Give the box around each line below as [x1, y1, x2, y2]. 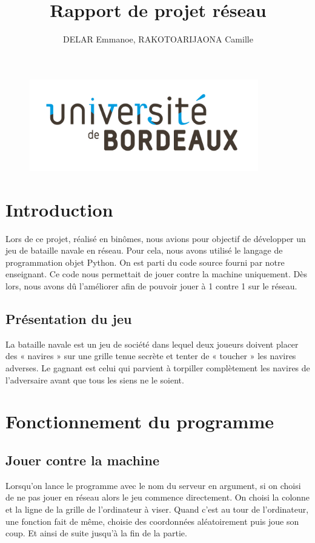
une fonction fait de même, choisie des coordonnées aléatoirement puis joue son [5, 514, 299, 527]
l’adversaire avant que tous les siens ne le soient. [5, 373, 184, 386]
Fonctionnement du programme [5, 409, 274, 434]
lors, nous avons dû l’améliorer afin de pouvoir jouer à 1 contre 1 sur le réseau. [5, 279, 297, 292]
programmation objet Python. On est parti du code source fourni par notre [5, 255, 285, 268]
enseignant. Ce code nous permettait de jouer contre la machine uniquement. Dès [5, 268, 307, 280]
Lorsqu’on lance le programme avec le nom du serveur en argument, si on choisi [5, 479, 301, 491]
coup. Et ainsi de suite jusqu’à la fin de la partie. [5, 527, 187, 539]
